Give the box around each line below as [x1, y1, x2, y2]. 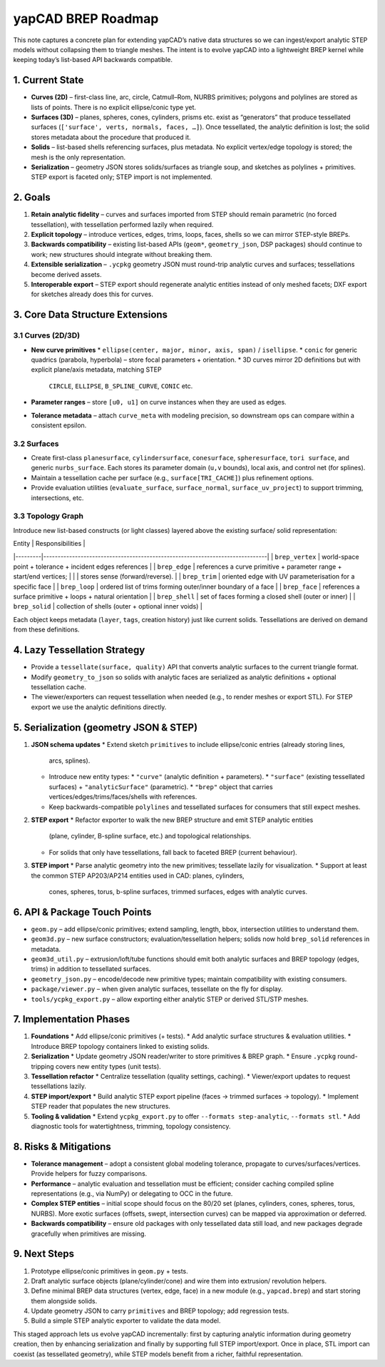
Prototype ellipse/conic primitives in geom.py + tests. [31, 1266, 188, 1275]
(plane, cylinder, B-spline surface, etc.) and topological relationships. [48, 832, 252, 840]
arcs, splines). [48, 756, 91, 765]
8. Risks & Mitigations [13, 1140, 112, 1152]
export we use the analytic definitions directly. [31, 703, 167, 711]
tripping [31, 1062, 54, 1070]
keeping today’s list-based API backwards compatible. [13, 56, 173, 64]
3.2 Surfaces [13, 439, 59, 449]
